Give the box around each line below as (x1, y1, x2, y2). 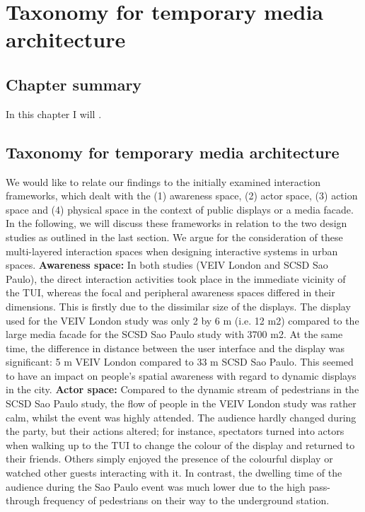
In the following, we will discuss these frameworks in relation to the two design (6, 216, 347, 231)
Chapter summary (6, 73, 142, 95)
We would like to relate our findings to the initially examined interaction (6, 174, 321, 189)
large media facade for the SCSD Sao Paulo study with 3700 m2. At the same (6, 327, 343, 342)
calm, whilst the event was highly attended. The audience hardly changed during (6, 409, 357, 424)
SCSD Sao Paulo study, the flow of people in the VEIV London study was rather (6, 396, 357, 411)
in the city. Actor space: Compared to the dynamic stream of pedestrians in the (6, 382, 359, 397)
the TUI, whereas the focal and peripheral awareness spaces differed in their (6, 285, 335, 300)
